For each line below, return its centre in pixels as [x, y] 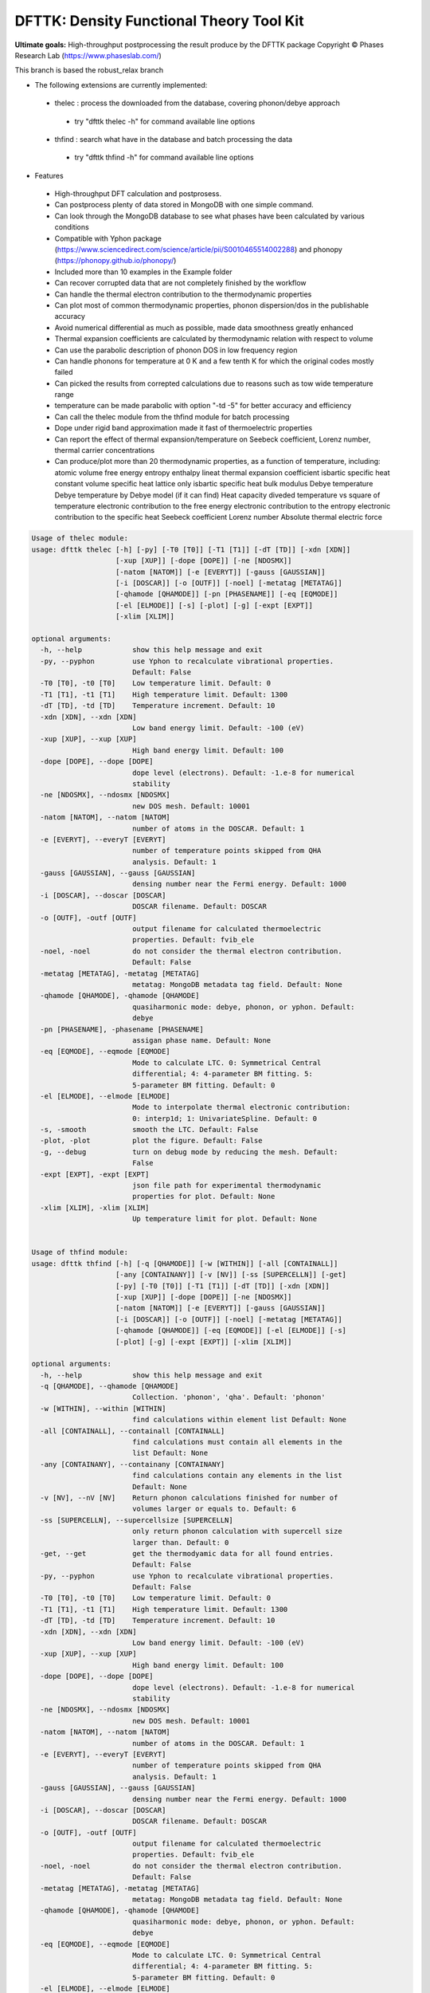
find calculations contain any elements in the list [237, 1476]
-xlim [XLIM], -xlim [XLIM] [95, 1207]
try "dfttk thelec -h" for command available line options [165, 121]
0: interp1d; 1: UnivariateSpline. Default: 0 [225, 1118]
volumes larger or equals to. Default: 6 [214, 1509]
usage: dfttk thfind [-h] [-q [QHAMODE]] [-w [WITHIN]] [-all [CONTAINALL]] [185, 1263]
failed [64, 372]
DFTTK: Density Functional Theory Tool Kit [159, 21]
